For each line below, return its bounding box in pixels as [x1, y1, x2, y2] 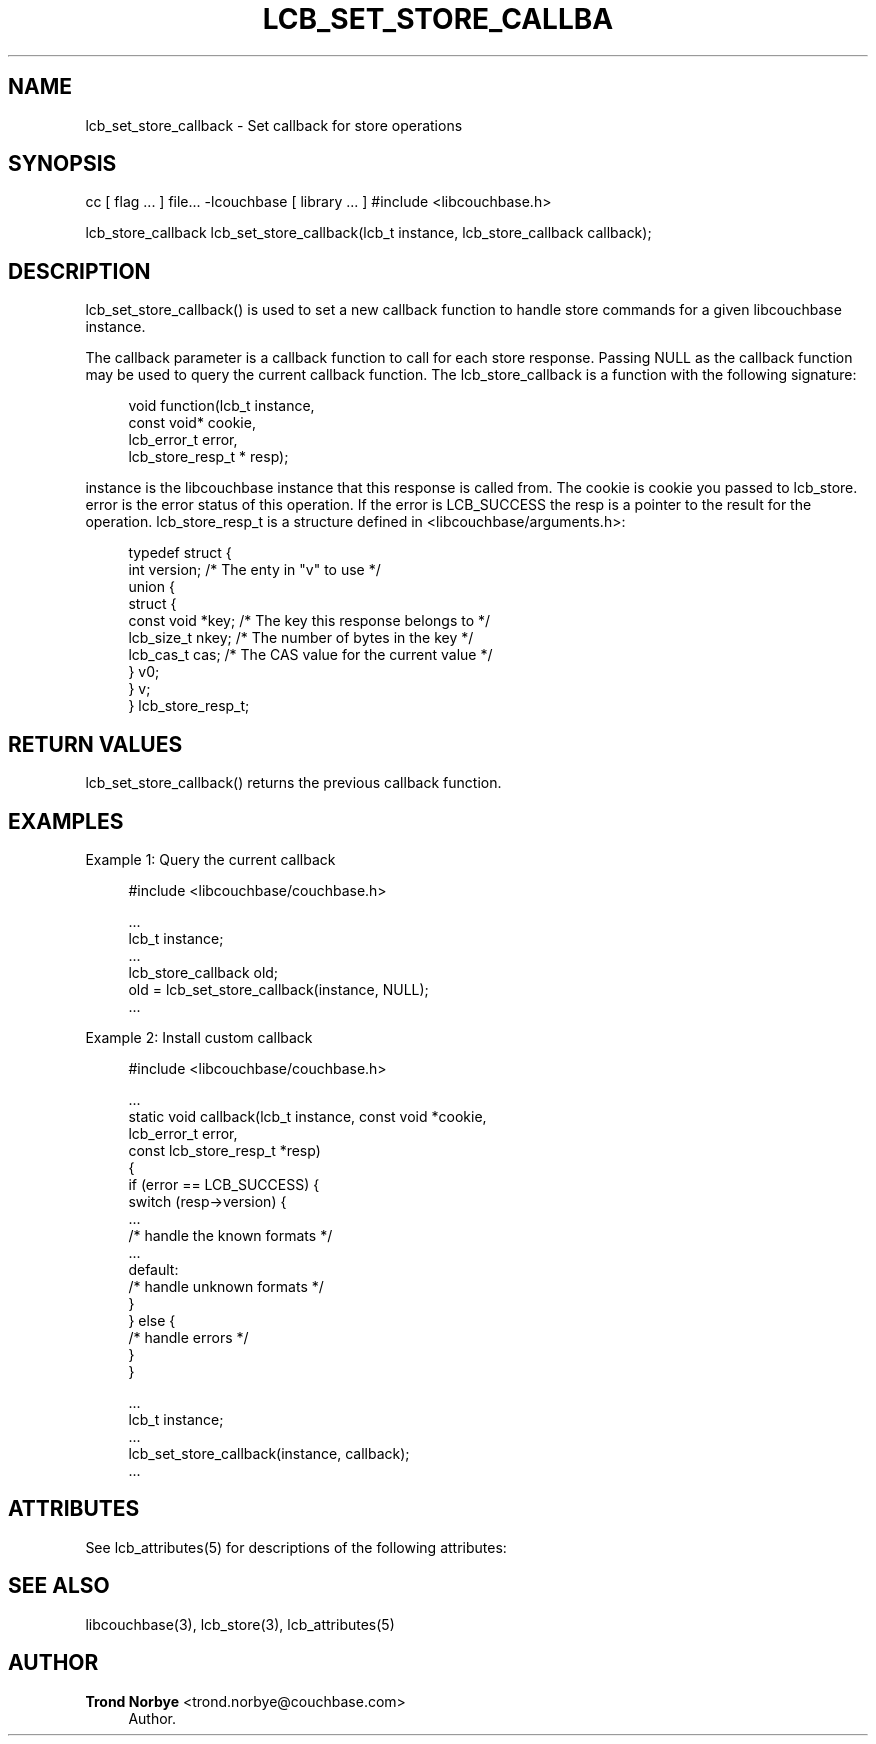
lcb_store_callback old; [128, 963, 279, 981]
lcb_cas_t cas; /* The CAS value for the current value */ [128, 646, 493, 664]
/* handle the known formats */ [128, 1226, 333, 1244]
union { [128, 578, 175, 596]
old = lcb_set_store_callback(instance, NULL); [128, 980, 429, 998]
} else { [128, 1311, 176, 1329]
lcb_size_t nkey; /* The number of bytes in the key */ [128, 629, 474, 647]
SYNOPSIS [8, 151, 117, 177]
